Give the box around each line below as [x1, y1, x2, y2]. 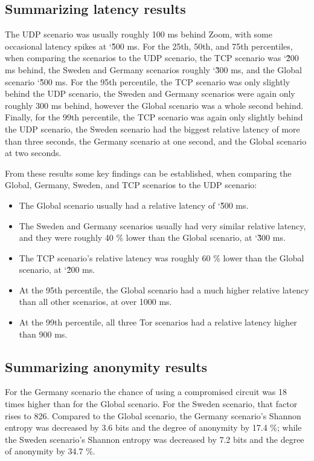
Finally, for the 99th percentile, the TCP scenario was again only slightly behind [5, 111, 303, 123]
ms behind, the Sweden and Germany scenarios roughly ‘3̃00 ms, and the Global [5, 63, 302, 76]
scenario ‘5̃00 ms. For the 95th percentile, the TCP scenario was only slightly [5, 75, 290, 88]
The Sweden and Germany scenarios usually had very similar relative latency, [19, 219, 306, 232]
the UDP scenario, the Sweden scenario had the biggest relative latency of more [5, 122, 300, 135]
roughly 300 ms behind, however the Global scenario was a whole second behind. [5, 99, 304, 111]
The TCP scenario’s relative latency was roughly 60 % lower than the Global [19, 251, 304, 264]
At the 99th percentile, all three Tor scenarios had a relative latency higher [19, 316, 297, 329]
